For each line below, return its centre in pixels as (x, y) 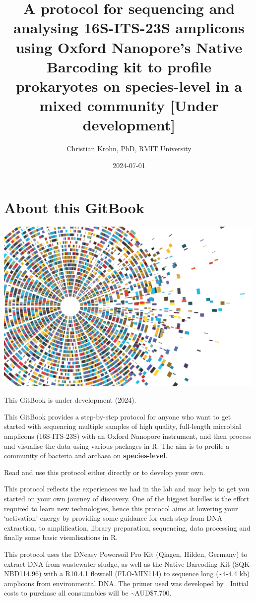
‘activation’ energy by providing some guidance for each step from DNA (113, 518)
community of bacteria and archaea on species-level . (86, 455)
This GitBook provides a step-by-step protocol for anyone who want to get (118, 416)
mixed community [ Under (129, 105)
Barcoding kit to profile (129, 66)
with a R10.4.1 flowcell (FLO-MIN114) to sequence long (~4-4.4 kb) (147, 573)
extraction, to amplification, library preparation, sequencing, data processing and (127, 527)
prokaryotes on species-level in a (129, 86)
